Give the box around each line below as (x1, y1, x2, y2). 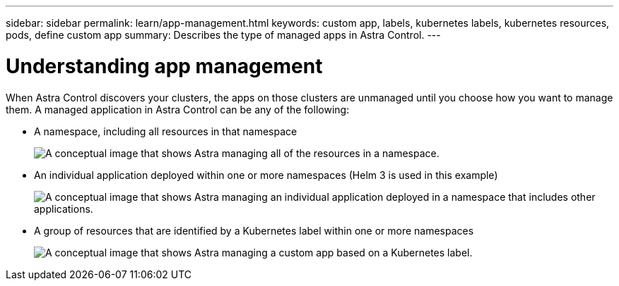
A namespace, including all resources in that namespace (34, 125, 297, 137)
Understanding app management (6, 54, 323, 78)
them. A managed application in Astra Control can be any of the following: (6, 103, 350, 116)
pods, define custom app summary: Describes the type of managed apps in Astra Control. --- (6, 29, 441, 41)
